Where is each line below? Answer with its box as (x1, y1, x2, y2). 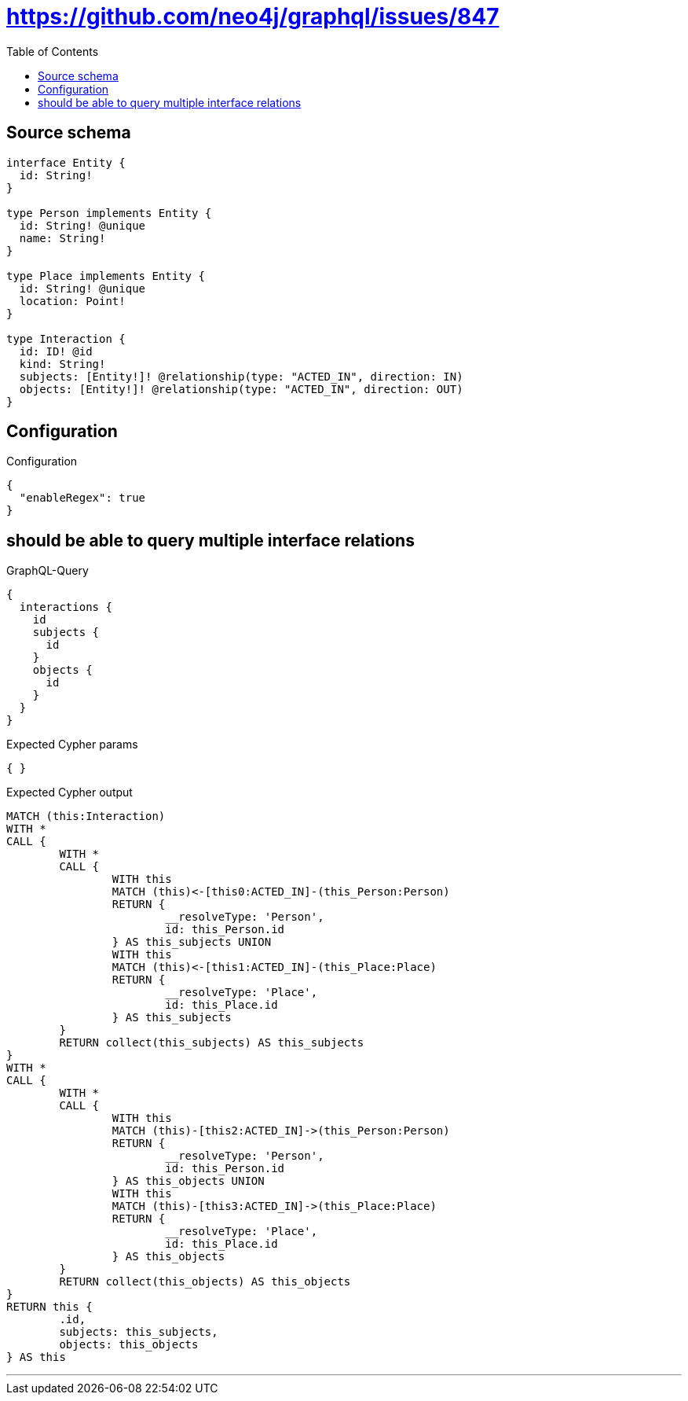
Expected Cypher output (6, 785, 133, 800)
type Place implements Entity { (6, 269, 205, 282)
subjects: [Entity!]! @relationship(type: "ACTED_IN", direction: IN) (19, 370, 463, 383)
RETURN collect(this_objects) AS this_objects (59, 1275, 351, 1289)
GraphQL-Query (6, 564, 89, 578)
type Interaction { (6, 332, 126, 345)
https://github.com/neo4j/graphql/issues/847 (6, 3, 500, 30)
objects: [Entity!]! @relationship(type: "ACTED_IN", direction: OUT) (19, 382, 463, 395)
